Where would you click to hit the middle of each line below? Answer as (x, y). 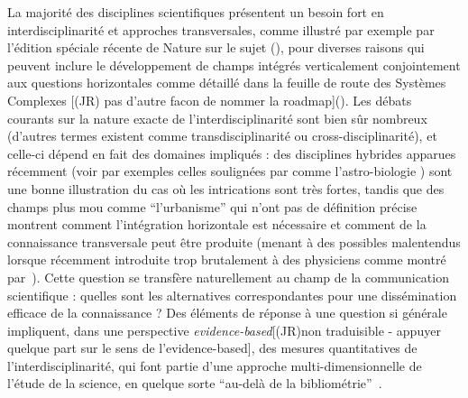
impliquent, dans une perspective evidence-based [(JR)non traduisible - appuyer (224, 330)
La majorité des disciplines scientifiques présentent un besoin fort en (196, 12)
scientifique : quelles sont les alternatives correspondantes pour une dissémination (232, 295)
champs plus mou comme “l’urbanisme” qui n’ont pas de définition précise (212, 206)
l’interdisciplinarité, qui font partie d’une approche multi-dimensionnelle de (215, 365)
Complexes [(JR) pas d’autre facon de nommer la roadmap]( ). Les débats (210, 100)
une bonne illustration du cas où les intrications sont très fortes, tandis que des (226, 188)
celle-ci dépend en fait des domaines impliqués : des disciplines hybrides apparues (232, 153)
